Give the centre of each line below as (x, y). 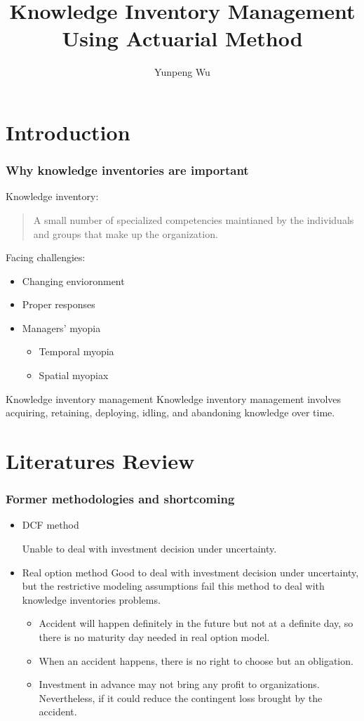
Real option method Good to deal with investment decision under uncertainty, (190, 572)
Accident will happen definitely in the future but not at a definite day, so (196, 623)
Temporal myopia (76, 351)
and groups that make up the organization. (126, 233)
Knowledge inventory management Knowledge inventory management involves (174, 398)
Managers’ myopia (61, 328)
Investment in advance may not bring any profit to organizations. (179, 684)
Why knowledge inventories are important (127, 170)
